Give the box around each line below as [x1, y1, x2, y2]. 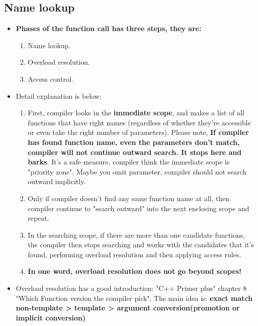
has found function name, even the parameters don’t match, [28, 136, 240, 147]
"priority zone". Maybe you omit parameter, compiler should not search [28, 166, 247, 177]
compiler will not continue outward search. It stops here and [28, 146, 241, 157]
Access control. [28, 73, 74, 84]
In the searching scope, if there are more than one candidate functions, [28, 229, 245, 240]
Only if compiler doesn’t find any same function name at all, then [28, 193, 229, 203]
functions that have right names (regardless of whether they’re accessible [28, 117, 251, 127]
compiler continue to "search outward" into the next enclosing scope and [28, 203, 249, 213]
